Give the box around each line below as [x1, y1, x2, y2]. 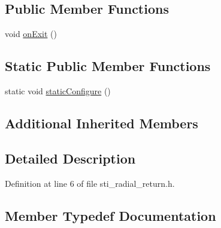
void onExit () [5, 27, 57, 40]
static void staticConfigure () [5, 85, 111, 97]
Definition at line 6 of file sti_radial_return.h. [5, 177, 175, 189]
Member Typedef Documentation [5, 206, 216, 224]
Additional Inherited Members [5, 113, 198, 132]
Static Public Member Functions [5, 57, 211, 75]
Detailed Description [5, 149, 136, 167]
